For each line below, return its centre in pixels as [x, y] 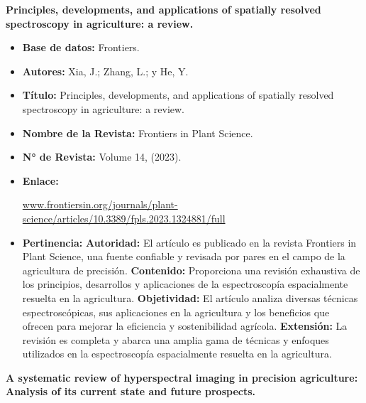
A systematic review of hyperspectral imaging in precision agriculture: [182, 377]
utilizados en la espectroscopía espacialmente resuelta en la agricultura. [177, 354]
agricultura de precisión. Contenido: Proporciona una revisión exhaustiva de [191, 270]
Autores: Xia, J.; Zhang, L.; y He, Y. [105, 71]
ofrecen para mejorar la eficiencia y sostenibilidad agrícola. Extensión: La [185, 326]
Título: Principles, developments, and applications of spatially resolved [178, 95]
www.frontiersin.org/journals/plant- [100, 204]
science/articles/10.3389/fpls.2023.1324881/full [124, 218]
